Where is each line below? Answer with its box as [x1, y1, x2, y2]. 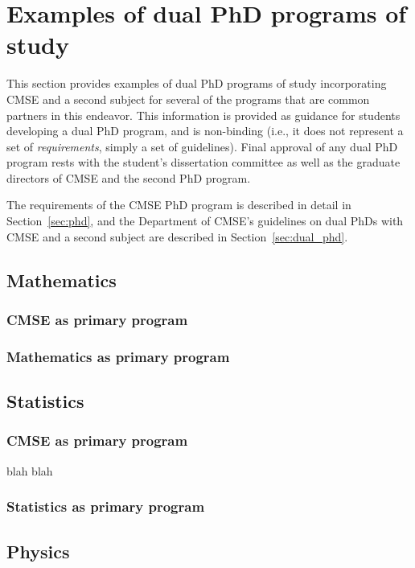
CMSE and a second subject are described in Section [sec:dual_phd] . [6, 228, 348, 245]
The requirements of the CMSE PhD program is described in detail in [6, 196, 351, 213]
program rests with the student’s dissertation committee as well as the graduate [6, 154, 401, 171]
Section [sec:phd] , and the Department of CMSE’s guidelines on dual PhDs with [6, 212, 404, 229]
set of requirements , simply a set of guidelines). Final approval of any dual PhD [6, 138, 398, 154]
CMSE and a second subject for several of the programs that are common [6, 90, 370, 107]
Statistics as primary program [6, 496, 205, 517]
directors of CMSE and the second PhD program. [6, 169, 251, 186]
